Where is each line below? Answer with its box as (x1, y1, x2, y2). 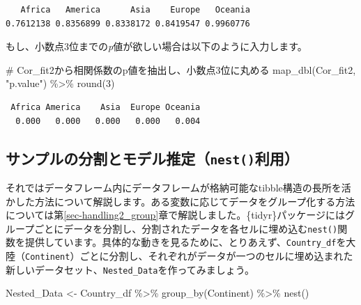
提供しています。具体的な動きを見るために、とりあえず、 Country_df (24, 235, 337, 249)
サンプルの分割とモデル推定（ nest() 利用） (6, 147, 299, 169)
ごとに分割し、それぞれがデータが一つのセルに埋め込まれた (79, 249, 353, 263)
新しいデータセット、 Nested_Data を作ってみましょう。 (6, 262, 254, 276)
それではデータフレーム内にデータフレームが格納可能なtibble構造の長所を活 (6, 180, 351, 194)
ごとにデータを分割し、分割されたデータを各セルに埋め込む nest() (34, 221, 338, 235)
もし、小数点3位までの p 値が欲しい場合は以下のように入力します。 (6, 39, 307, 54)
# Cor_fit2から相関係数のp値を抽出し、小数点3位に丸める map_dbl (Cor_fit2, (6, 62, 356, 77)
